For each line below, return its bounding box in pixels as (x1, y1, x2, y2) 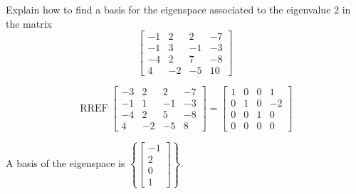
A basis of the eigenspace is (6, 156, 125, 171)
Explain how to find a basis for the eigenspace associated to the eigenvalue (6, 2, 331, 16)
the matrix (6, 16, 52, 31)
